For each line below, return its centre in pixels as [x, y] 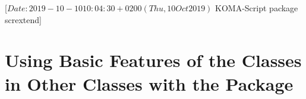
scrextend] [23, 19]
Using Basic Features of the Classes [153, 60]
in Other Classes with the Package [149, 83]
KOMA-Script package [257, 8]
